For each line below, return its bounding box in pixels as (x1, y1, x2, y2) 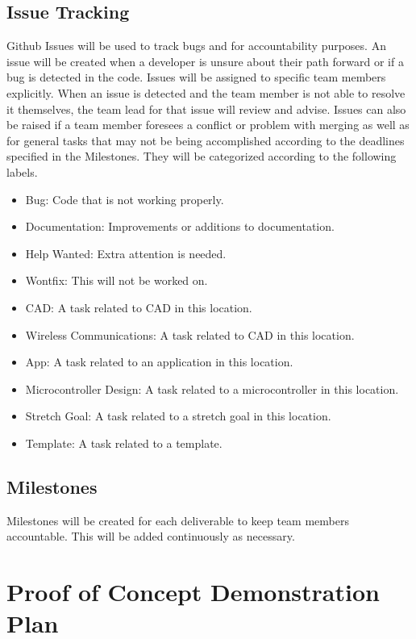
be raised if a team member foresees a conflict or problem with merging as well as (6, 116, 410, 133)
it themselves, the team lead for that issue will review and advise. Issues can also (6, 100, 406, 117)
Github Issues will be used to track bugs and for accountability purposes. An (6, 37, 386, 54)
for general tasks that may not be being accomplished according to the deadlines (6, 132, 405, 148)
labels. (6, 163, 38, 180)
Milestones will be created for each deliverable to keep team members (6, 512, 349, 528)
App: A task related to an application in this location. (25, 353, 293, 370)
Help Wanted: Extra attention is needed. (25, 244, 227, 261)
